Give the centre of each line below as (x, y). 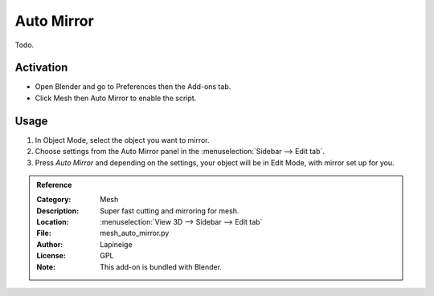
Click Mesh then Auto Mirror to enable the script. (116, 98)
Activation (41, 68)
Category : (54, 200)
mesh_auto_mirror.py (135, 233)
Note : (46, 267)
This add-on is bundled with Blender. (161, 267)
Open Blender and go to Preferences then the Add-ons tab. (133, 87)
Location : (53, 222)
